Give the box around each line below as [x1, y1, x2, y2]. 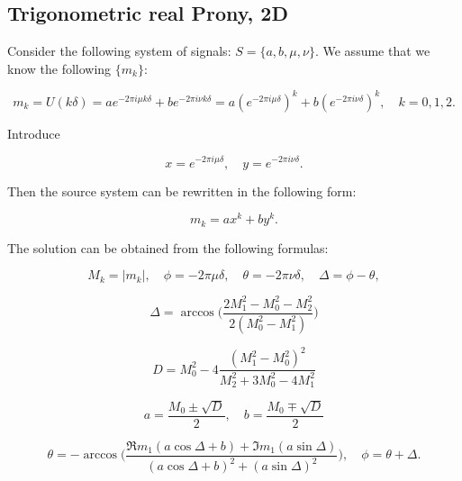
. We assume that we [314, 41, 430, 60]
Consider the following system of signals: [7, 41, 231, 60]
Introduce [7, 123, 60, 142]
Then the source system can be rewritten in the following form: [7, 181, 357, 200]
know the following [7, 59, 112, 77]
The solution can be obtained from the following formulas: [7, 238, 329, 257]
